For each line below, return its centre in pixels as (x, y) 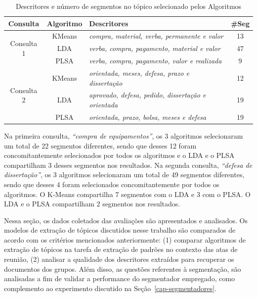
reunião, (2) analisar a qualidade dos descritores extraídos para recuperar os (119, 259)
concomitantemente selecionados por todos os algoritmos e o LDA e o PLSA (119, 155)
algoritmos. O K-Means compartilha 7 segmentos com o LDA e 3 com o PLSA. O (127, 194)
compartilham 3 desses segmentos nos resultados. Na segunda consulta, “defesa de (128, 165)
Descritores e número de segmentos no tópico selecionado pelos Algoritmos (128, 6)
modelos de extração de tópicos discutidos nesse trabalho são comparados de (120, 230)
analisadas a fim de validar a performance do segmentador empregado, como (120, 278)
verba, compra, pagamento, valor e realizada (155, 61)
